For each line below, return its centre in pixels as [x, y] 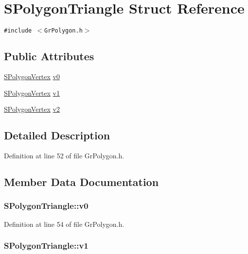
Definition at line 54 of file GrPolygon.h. [64, 224]
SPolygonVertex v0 [32, 76]
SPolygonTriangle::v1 [46, 246]
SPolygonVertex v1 [32, 93]
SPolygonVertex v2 [32, 109]
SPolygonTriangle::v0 [46, 206]
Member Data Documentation [81, 181]
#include [18, 31]
